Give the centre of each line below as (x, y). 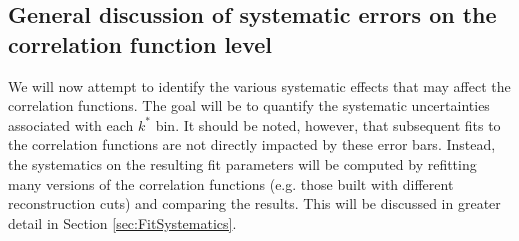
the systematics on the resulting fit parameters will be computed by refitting (242, 163)
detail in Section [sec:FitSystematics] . (122, 222)
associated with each (71, 124)
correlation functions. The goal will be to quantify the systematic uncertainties (249, 105)
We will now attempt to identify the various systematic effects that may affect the (259, 85)
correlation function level (140, 43)
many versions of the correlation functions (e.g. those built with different (231, 183)
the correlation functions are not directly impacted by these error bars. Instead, (252, 144)
